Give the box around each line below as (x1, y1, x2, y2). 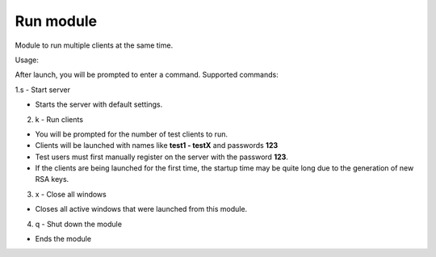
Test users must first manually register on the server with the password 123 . (35, 152, 288, 162)
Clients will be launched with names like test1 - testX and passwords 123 (35, 141, 279, 150)
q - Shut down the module (35, 219, 123, 229)
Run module (15, 12, 97, 30)
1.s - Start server (15, 85, 70, 95)
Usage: (15, 55, 40, 65)
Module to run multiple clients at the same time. (15, 40, 174, 50)
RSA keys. (35, 175, 69, 184)
